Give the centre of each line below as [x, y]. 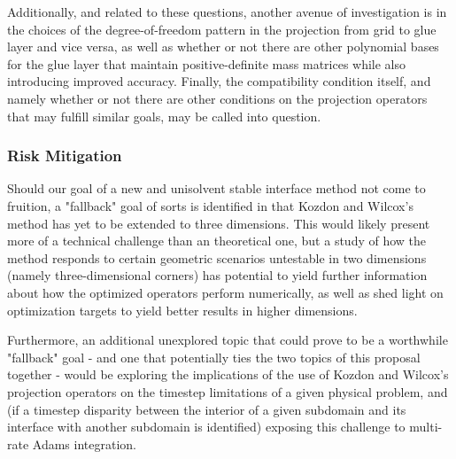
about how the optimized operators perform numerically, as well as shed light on [225, 292]
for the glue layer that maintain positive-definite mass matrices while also [207, 63]
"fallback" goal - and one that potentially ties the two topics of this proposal [214, 357]
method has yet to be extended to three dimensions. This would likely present [219, 223]
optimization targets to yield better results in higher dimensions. [182, 310]
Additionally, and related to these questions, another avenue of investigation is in [227, 12]
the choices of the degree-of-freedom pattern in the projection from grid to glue [222, 29]
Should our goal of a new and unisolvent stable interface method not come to [216, 188]
